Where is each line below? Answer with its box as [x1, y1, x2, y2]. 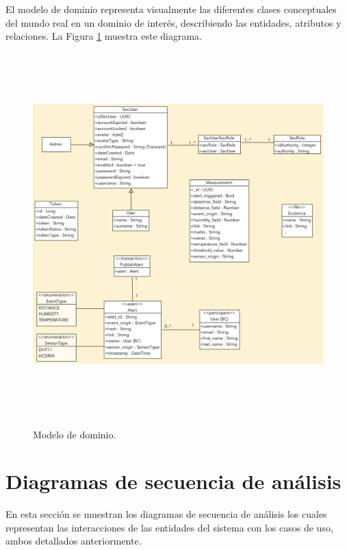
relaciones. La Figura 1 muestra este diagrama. [5, 29, 202, 43]
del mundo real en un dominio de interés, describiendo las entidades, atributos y [5, 15, 342, 29]
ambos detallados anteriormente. [5, 534, 142, 548]
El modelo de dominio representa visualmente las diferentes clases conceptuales [5, 2, 337, 16]
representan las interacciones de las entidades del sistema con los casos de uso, [5, 520, 333, 534]
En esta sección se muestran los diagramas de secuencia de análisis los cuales [5, 507, 327, 521]
